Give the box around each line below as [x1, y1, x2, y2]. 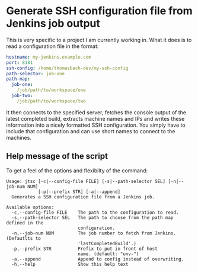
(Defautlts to [6, 235, 41, 241]
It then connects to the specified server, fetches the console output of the [6, 108, 187, 116]
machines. [6, 134, 31, 141]
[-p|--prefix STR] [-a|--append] [37, 188, 120, 195]
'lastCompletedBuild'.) [78, 240, 136, 246]
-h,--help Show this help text [11, 261, 129, 267]
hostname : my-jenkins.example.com [6, 54, 92, 60]
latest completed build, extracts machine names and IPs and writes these [6, 115, 185, 122]
